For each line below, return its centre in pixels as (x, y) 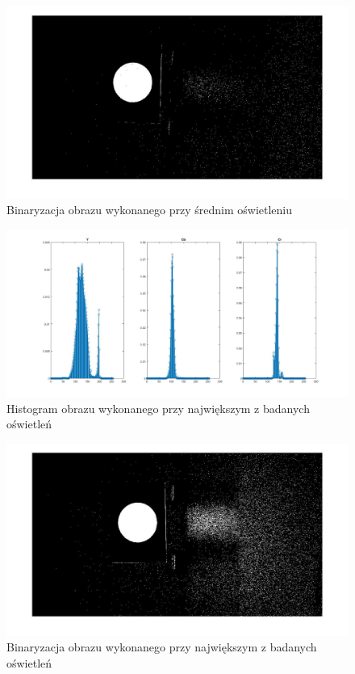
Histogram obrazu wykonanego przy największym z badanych (158, 408)
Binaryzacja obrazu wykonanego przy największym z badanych (162, 647)
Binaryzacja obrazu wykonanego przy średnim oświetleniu (150, 210)
